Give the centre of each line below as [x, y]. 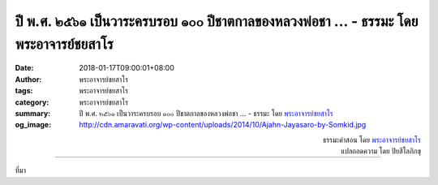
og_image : [33, 125]
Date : [24, 68]
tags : [24, 91]
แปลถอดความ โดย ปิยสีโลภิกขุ [381, 151]
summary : [33, 113]
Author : [28, 79]
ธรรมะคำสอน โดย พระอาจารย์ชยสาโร [371, 140]
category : [32, 102]
